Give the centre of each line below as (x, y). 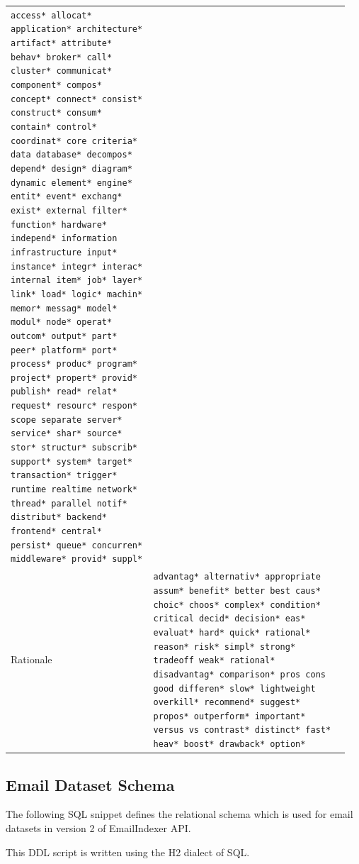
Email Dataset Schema (90, 784)
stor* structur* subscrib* (74, 448)
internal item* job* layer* (77, 281)
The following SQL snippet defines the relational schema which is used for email (179, 814)
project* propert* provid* (74, 378)
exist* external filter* (69, 210)
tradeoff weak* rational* (214, 661)
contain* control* (54, 127)
